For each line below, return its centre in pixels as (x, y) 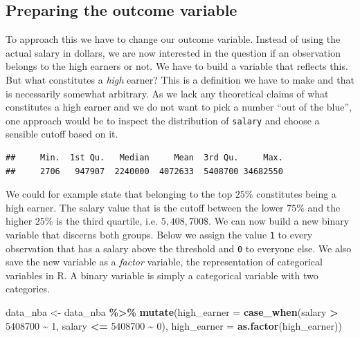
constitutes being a (296, 194)
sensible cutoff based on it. (62, 134)
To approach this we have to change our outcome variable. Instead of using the (173, 39)
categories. (28, 289)
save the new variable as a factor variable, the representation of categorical (164, 262)
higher (19, 221)
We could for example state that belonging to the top (119, 194)
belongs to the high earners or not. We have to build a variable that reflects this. (177, 66)
